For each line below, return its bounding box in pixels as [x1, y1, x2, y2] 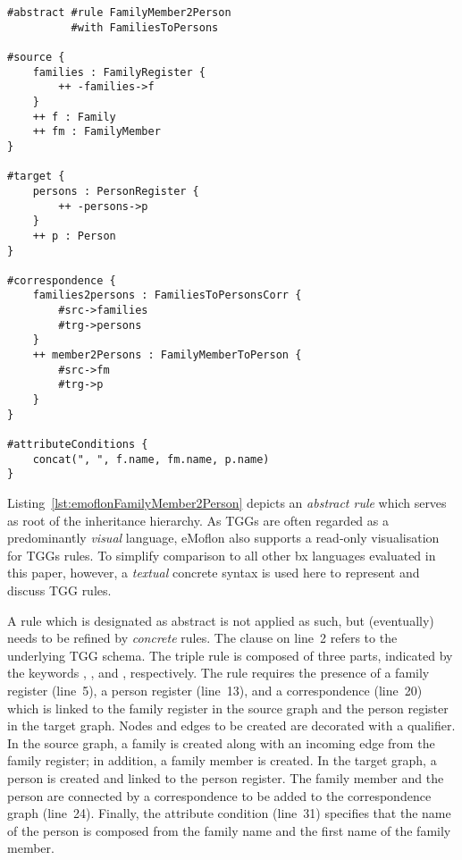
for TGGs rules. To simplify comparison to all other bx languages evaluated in [7, 545, 436, 564]
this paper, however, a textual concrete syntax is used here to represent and [7, 563, 420, 582]
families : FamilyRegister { [32, 65, 206, 79]
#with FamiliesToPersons [71, 21, 219, 34]
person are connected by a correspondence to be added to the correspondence [7, 786, 432, 805]
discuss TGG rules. [7, 580, 112, 599]
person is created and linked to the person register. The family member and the [7, 768, 444, 787]
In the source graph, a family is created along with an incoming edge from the [7, 733, 435, 752]
